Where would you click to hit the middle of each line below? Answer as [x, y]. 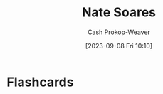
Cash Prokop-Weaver [119, 32]
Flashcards [40, 82]
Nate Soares [119, 12]
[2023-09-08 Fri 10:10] [119, 46]
